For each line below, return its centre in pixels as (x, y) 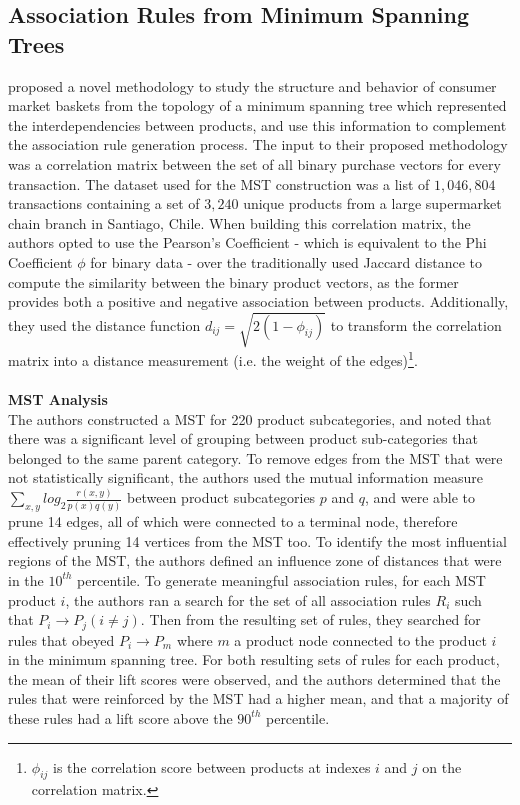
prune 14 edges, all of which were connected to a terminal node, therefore (233, 521)
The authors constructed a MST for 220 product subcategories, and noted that (250, 418)
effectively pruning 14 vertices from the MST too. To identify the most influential (257, 540)
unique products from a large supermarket (372, 203)
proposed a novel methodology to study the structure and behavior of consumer (252, 85)
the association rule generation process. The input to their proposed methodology (258, 144)
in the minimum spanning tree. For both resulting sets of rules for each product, (254, 659)
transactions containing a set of (104, 203)
